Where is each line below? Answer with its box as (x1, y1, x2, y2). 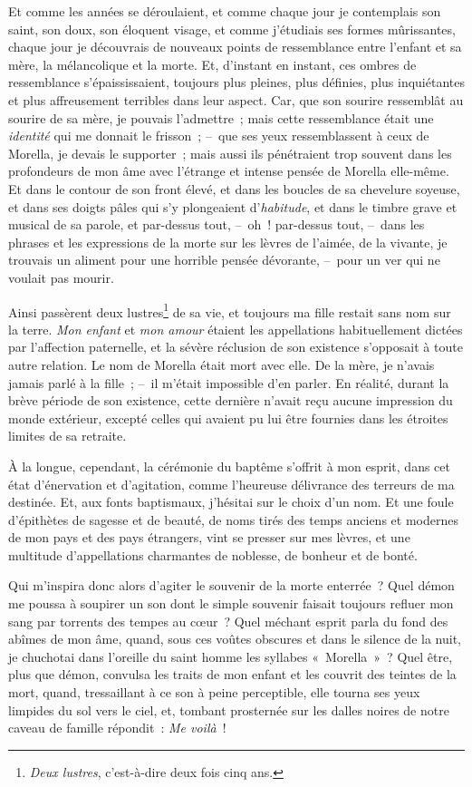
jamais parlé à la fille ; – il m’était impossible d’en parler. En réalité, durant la (8, 373, 449, 392)
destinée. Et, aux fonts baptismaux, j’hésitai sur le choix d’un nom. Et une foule (8, 492, 454, 511)
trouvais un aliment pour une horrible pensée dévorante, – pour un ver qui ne (8, 250, 440, 269)
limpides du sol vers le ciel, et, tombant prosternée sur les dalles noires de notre (8, 700, 449, 719)
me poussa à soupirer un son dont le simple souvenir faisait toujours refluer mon (8, 594, 454, 613)
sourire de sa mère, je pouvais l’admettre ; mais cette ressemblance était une (8, 108, 434, 127)
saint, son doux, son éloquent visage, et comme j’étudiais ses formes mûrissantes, (8, 19, 456, 38)
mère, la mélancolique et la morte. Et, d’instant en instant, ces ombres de (8, 54, 417, 73)
